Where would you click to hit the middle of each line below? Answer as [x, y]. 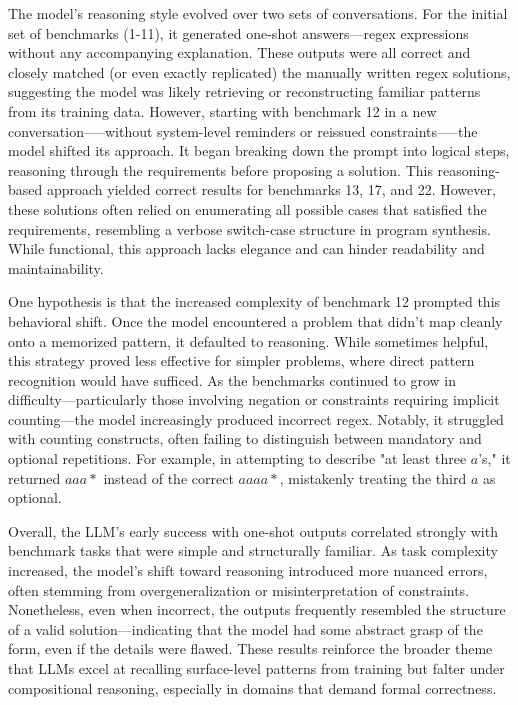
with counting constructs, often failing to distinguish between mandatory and [245, 438]
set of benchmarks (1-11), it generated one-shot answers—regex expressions [238, 32]
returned [34, 477]
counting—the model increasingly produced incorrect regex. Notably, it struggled [256, 418]
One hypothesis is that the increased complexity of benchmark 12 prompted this [254, 301]
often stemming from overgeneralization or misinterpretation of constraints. [239, 589]
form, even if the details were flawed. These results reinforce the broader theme [250, 648]
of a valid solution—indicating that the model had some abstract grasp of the [245, 628]
